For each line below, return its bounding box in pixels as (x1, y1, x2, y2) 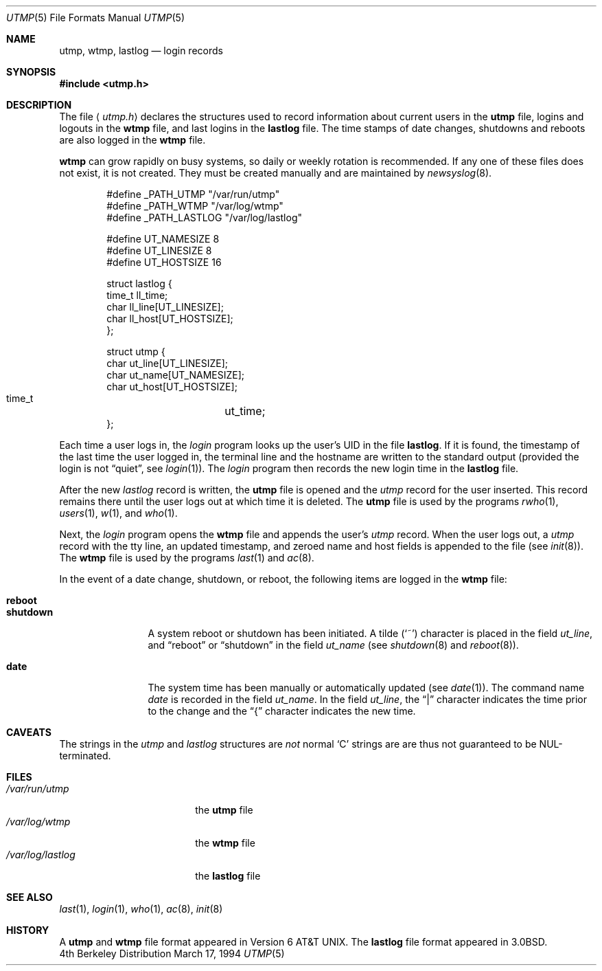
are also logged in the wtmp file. (59, 134, 206, 146)
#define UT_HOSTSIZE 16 (106, 256, 222, 268)
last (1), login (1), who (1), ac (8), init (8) (59, 903, 223, 915)
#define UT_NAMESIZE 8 (106, 233, 220, 245)
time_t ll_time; (106, 289, 168, 301)
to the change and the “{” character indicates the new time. (148, 705, 416, 717)
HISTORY (6, 924, 49, 936)
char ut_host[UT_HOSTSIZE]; (106, 381, 238, 392)
